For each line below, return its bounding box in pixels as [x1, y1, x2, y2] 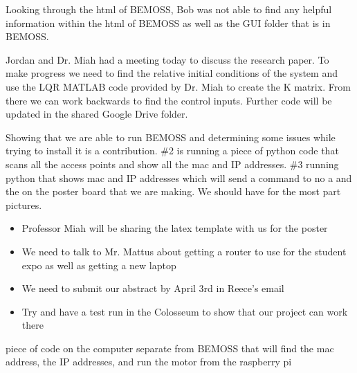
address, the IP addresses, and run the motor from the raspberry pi [6, 354, 292, 369]
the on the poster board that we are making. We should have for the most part [6, 184, 341, 199]
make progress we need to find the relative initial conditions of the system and [6, 66, 338, 80]
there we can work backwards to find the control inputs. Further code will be [6, 93, 332, 107]
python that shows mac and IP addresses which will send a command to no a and [6, 170, 352, 185]
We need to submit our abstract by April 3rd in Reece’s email [21, 281, 284, 295]
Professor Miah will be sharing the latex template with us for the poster [21, 221, 328, 235]
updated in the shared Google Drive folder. [6, 107, 188, 121]
